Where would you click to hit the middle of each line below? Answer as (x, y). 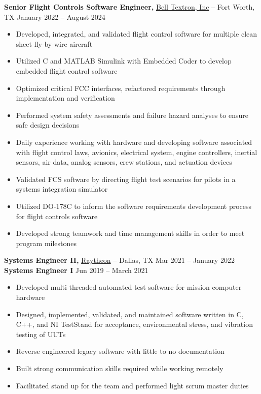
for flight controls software (57, 216)
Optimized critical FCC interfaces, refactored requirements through (121, 88)
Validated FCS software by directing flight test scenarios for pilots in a (126, 179)
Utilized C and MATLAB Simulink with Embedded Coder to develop (124, 61)
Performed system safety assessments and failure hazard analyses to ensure (132, 115)
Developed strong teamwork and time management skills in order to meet (130, 233)
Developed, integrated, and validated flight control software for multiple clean (137, 34)
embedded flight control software (67, 70)
